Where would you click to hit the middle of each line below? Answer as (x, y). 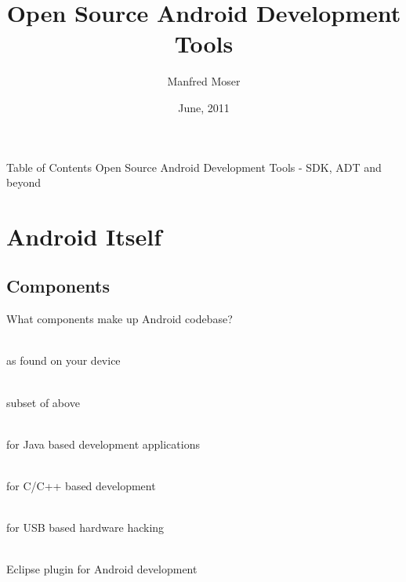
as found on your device (63, 360)
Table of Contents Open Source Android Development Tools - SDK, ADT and (194, 167)
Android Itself (84, 236)
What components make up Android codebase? (120, 319)
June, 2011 (204, 107)
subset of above (43, 402)
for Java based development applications (103, 444)
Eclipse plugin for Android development (102, 569)
